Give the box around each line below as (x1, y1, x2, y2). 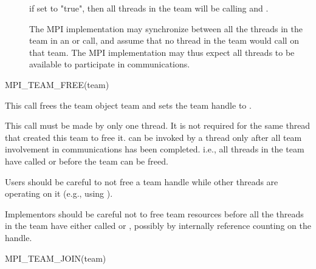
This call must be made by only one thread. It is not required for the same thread (5, 119, 311, 132)
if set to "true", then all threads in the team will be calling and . (29, 2, 269, 14)
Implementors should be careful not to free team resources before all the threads (5, 207, 304, 220)
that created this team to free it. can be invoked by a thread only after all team (5, 131, 302, 143)
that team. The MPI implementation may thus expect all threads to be (29, 46, 295, 58)
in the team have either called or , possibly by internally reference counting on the (5, 219, 311, 232)
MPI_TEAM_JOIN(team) (5, 251, 106, 264)
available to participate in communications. (29, 58, 190, 70)
